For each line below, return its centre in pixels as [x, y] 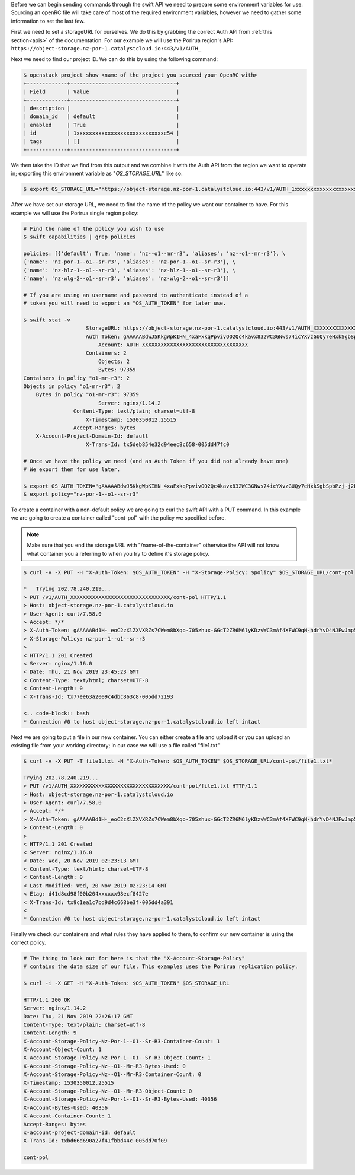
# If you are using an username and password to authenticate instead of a [136, 295]
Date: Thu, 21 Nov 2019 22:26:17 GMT [78, 1016]
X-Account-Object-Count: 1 [62, 1050]
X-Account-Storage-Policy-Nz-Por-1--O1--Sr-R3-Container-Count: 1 [122, 1041]
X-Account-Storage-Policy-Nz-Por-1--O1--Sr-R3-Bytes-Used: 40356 [120, 1099]
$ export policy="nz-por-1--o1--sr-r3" [81, 494]
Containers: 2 [106, 353]
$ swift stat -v [47, 320]
